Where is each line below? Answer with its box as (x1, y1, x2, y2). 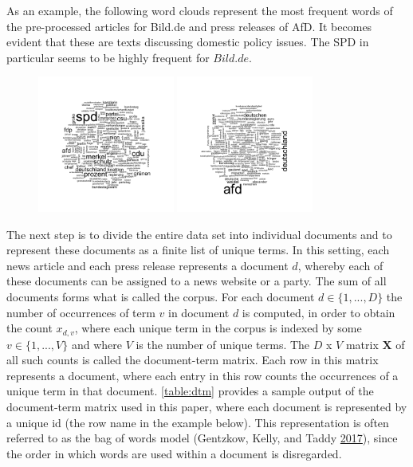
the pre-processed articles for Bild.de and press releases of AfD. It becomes (6, 18, 372, 34)
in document (168, 304, 230, 320)
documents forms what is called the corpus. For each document (6, 288, 315, 304)
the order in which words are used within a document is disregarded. (6, 445, 342, 461)
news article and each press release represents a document (6, 257, 289, 273)
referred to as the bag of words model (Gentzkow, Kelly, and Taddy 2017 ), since (6, 430, 398, 446)
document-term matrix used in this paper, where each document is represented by (6, 398, 407, 414)
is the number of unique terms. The (136, 336, 310, 352)
